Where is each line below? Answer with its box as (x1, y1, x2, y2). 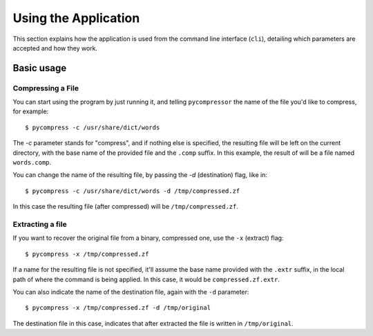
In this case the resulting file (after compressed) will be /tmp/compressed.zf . (12, 203, 238, 211)
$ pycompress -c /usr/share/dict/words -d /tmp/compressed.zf (25, 187, 240, 195)
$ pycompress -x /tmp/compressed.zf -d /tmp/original (25, 304, 211, 312)
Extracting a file (12, 219, 67, 229)
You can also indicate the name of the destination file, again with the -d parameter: (12, 288, 249, 296)
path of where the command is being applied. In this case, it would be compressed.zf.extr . (12, 275, 280, 283)
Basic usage (12, 62, 67, 74)
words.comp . (12, 158, 52, 167)
